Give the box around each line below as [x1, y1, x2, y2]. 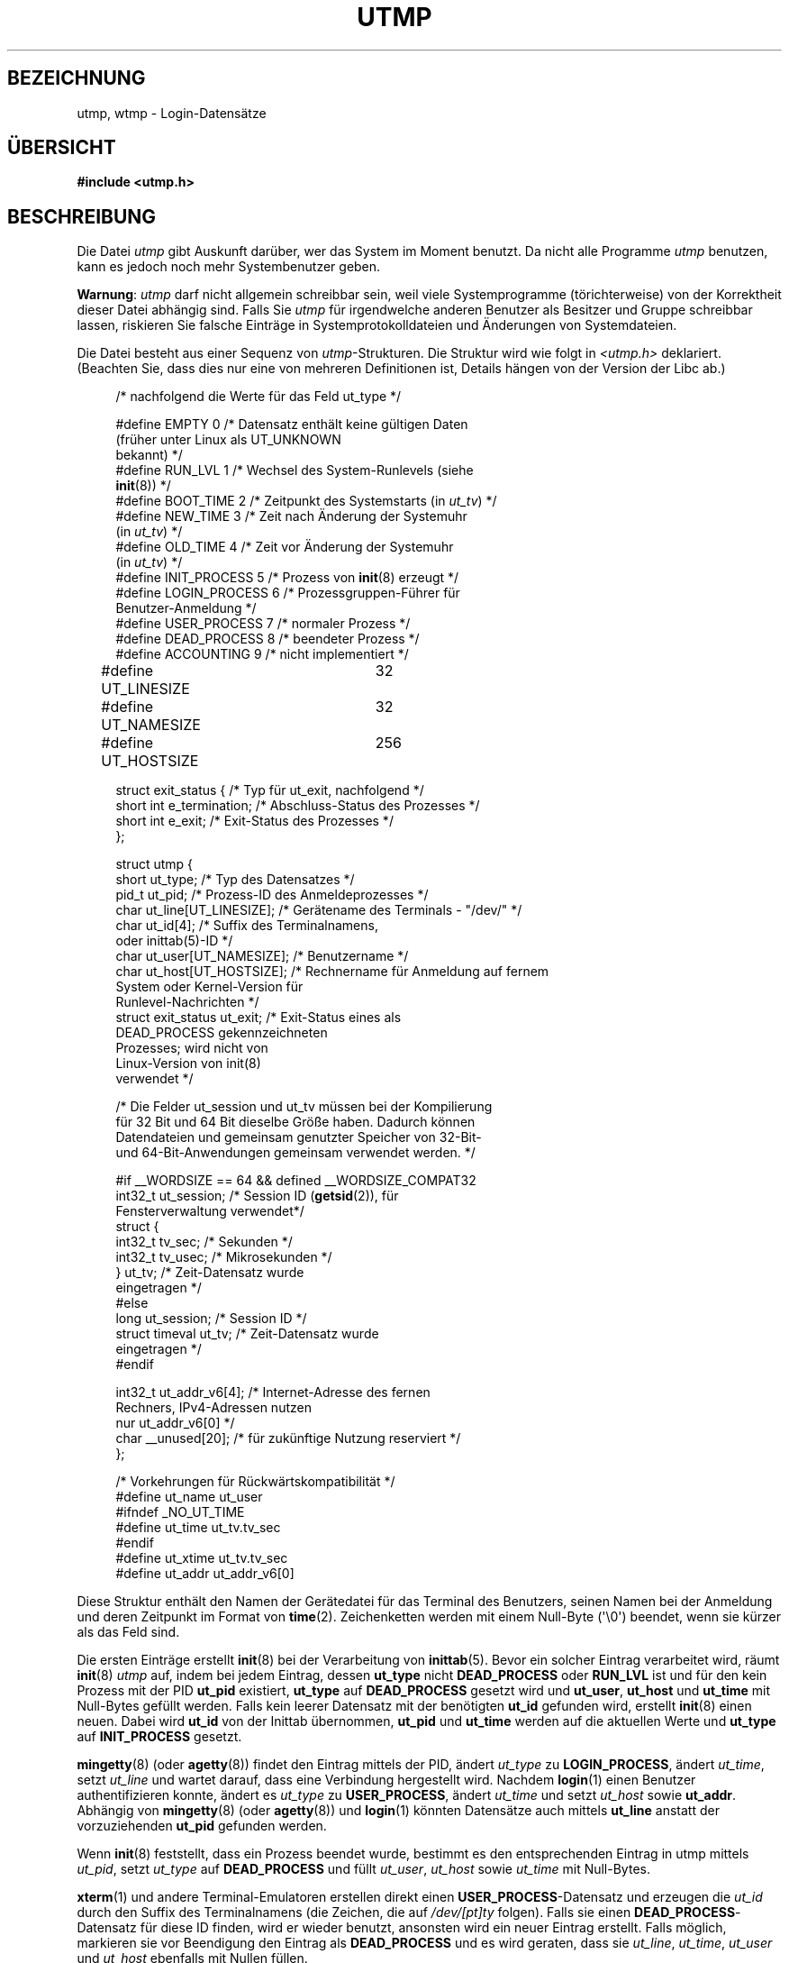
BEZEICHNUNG [7, 67, 146, 90]
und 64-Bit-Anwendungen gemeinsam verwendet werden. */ [115, 1145, 476, 1161]
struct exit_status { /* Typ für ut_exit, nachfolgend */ [115, 782, 424, 799]
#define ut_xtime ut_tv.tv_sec [115, 1550, 288, 1566]
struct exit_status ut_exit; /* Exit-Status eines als [115, 1009, 402, 1026]
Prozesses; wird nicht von [115, 1040, 268, 1056]
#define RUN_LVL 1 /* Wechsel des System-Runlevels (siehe [115, 462, 474, 479]
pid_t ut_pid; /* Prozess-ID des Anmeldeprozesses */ [115, 887, 429, 903]
